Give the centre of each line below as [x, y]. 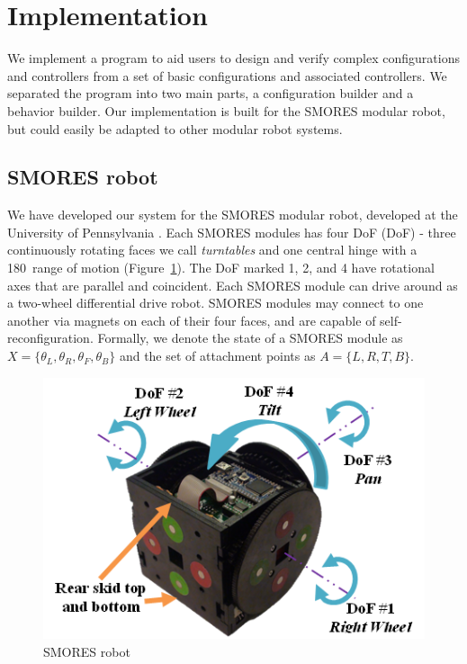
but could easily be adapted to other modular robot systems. [175, 128]
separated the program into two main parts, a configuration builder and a [211, 93]
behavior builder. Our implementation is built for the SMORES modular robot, [226, 110]
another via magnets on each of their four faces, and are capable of [192, 320]
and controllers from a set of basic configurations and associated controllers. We [227, 75]
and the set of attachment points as [217, 356]
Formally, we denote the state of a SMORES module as [250, 338]
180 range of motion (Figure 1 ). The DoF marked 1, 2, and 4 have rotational [221, 268]
